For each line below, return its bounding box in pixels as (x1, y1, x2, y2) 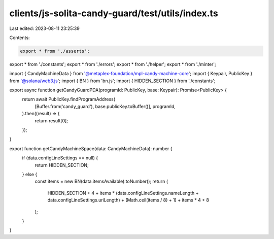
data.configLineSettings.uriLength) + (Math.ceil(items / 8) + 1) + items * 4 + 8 (47, 197, 209, 203)
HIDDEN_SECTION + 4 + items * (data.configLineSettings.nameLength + (47, 190, 199, 196)
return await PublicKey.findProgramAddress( (22, 96, 116, 103)
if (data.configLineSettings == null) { (22, 155, 98, 161)
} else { (22, 171, 38, 177)
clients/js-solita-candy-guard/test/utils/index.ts (9, 8, 218, 19)
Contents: (9, 35, 30, 41)
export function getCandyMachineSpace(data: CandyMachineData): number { (9, 145, 173, 152)
